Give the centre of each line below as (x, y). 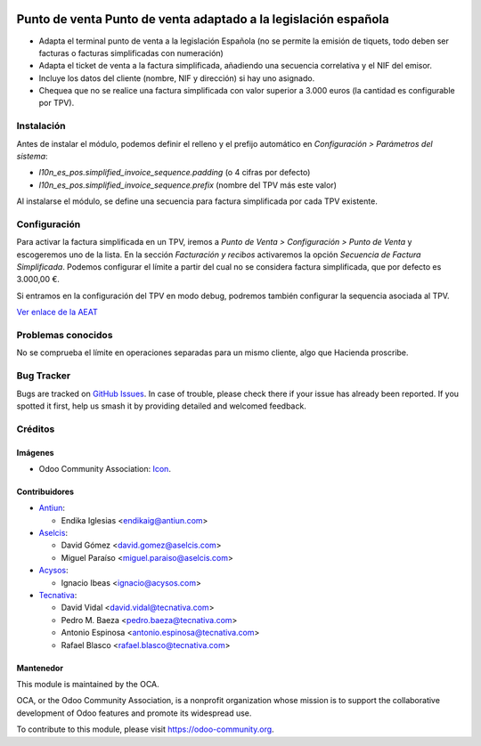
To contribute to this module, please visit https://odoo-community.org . (146, 729)
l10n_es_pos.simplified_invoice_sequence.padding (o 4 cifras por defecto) (175, 173)
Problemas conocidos (65, 336)
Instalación (41, 126)
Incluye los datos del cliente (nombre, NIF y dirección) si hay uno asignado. (177, 78)
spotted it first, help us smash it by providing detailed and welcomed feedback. (161, 406)
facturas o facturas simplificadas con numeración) (131, 53)
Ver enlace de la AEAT (57, 312)
